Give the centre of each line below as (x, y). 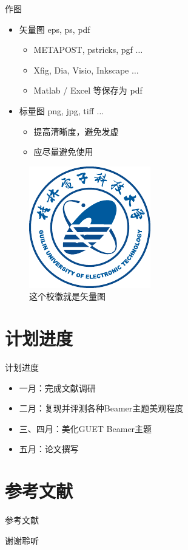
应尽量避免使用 (63, 152)
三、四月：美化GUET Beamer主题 (86, 428)
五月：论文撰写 (49, 449)
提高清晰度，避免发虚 (76, 131)
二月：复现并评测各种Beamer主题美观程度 (101, 408)
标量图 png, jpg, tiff (56, 110)
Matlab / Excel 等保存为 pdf (88, 90)
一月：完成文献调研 (57, 387)
